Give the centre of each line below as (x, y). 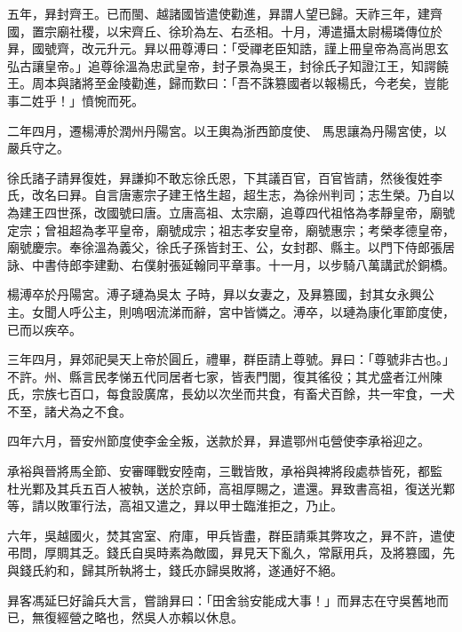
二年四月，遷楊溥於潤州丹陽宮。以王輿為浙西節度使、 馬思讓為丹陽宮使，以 (227, 130)
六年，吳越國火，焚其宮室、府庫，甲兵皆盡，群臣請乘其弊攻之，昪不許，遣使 (231, 535)
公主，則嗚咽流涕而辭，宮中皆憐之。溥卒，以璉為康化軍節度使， (268, 311)
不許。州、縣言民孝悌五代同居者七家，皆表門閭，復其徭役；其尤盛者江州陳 (225, 376)
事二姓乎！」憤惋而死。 (76, 100)
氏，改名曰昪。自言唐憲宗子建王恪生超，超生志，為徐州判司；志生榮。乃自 (225, 195)
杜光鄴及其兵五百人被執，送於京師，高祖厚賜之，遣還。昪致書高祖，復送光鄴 (231, 488)
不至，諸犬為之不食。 (69, 411)
